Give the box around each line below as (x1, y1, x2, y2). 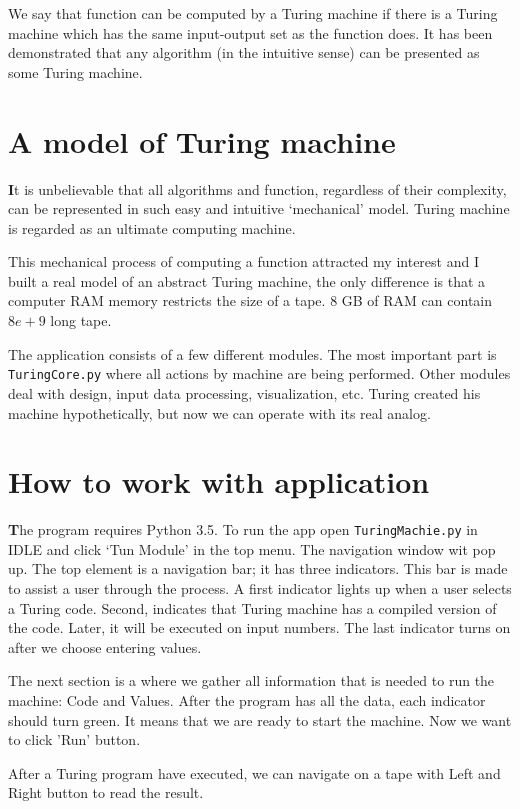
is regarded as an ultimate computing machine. (8, 217, 296, 238)
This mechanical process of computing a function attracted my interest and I (8, 251, 479, 272)
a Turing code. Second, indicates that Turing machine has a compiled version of (8, 597, 497, 618)
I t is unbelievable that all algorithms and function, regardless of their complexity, (8, 178, 507, 199)
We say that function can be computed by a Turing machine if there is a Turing (8, 3, 498, 23)
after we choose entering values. (8, 636, 202, 657)
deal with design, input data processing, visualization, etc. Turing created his (8, 382, 481, 403)
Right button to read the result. (8, 782, 204, 803)
